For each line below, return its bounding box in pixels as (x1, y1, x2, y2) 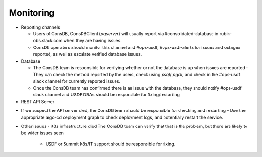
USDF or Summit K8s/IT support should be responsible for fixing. (45, 141, 176, 147)
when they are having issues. (63, 38, 122, 44)
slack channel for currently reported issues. (33, 78, 121, 84)
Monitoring (9, 7, 55, 18)
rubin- (219, 31, 232, 36)
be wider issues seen (21, 130, 64, 136)
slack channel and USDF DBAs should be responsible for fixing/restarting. (33, 92, 181, 98)
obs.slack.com (33, 38, 63, 44)
